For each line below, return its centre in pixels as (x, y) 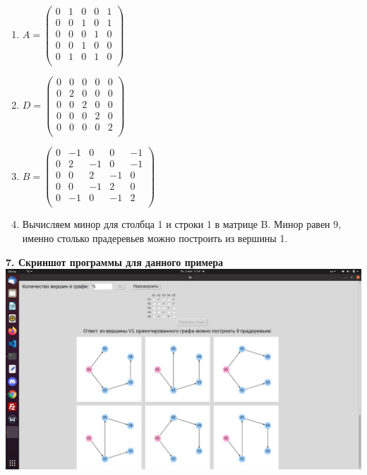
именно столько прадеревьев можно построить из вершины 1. (155, 238)
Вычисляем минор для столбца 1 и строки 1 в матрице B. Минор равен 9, (182, 224)
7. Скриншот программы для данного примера (115, 261)
